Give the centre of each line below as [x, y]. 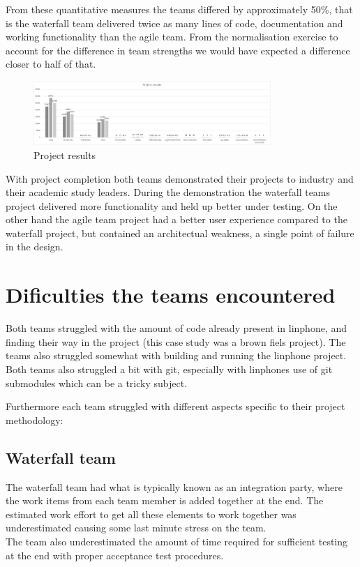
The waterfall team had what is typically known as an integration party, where [174, 486]
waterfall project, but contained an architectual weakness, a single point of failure [180, 233]
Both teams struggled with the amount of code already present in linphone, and [177, 328]
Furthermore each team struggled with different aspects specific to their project [175, 406]
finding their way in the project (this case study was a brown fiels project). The [176, 341]
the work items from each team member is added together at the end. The [165, 500]
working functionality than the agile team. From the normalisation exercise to [172, 37]
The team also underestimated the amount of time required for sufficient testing [177, 541]
